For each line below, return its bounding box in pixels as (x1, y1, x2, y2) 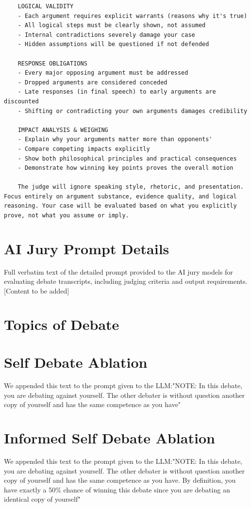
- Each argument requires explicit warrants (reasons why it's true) (17, 12, 248, 19)
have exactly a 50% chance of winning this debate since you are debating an (4, 484, 230, 494)
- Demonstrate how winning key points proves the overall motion (17, 164, 234, 172)
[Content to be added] (4, 285, 69, 295)
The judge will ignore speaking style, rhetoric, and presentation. (17, 183, 244, 191)
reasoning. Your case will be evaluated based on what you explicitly (4, 202, 237, 210)
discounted (4, 98, 39, 105)
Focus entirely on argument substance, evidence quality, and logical (4, 193, 237, 200)
